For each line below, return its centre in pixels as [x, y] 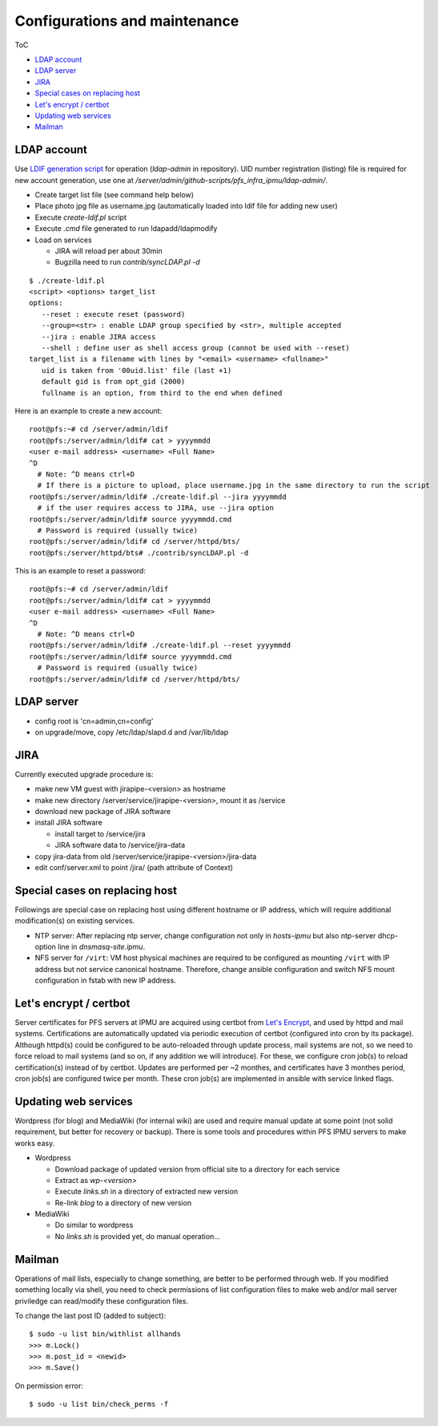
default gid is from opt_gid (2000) [113, 382]
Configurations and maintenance [127, 21]
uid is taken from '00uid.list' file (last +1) [137, 370]
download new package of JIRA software [103, 811]
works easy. [35, 1143]
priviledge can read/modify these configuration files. [101, 1301]
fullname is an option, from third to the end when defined [162, 393]
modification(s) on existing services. [75, 921]
